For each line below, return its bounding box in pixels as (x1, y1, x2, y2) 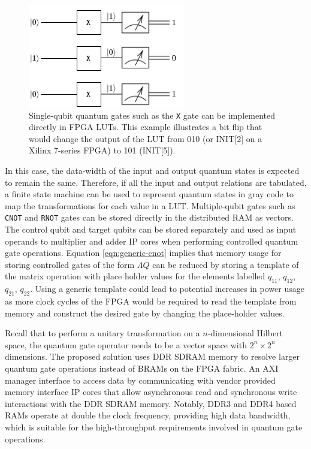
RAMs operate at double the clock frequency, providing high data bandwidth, (5, 409, 291, 421)
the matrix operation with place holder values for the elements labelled (5, 270, 265, 282)
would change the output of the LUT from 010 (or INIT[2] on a (29, 132, 262, 144)
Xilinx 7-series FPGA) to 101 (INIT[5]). (29, 144, 176, 156)
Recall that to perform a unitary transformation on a (5, 327, 200, 339)
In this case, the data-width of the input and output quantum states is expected (5, 164, 300, 177)
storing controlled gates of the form (5, 258, 135, 270)
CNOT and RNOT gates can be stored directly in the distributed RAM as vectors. (5, 211, 294, 224)
